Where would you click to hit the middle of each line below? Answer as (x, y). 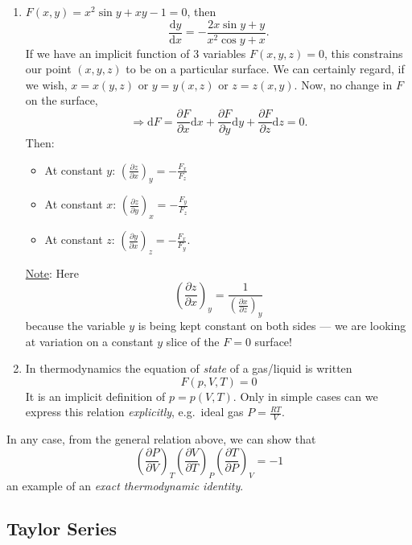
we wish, (46, 84)
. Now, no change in (343, 84)
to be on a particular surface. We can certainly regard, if (265, 69)
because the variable (75, 325)
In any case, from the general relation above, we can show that (161, 439)
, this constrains (363, 53)
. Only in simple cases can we (305, 396)
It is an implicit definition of (95, 396)
